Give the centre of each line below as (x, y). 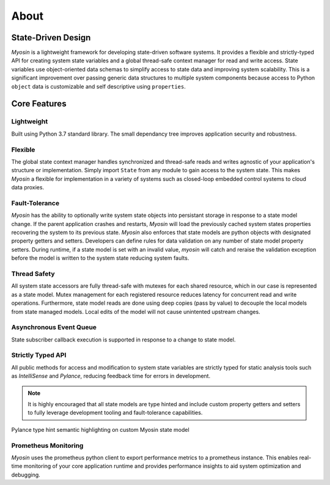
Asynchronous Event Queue (54, 327)
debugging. (26, 475)
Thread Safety (33, 274)
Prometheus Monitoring (47, 445)
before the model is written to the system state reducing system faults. (100, 258)
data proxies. (28, 188)
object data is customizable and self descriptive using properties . (98, 86)
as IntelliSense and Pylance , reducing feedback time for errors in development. (111, 376)
